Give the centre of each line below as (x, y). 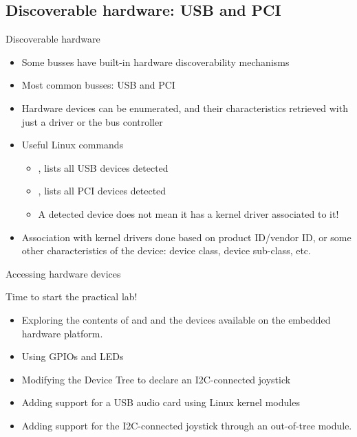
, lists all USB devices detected (103, 167)
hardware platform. (62, 333)
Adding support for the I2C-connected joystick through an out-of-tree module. (187, 425)
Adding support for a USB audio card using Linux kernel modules (161, 402)
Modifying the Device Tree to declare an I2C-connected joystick (156, 379)
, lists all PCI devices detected (102, 191)
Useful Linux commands (73, 145)
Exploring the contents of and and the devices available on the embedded (176, 319)
